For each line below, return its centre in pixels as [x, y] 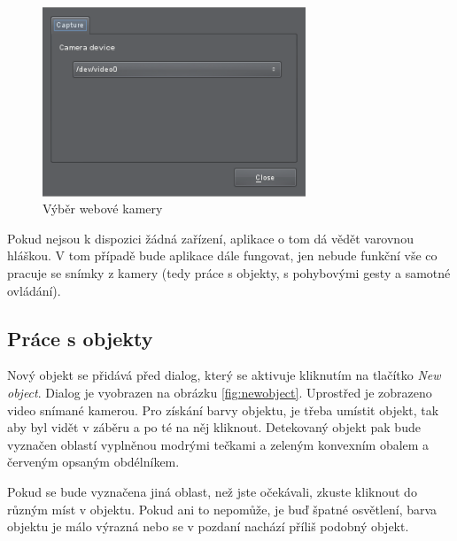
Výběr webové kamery [103, 209]
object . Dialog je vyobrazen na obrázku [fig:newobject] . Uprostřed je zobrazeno [220, 393]
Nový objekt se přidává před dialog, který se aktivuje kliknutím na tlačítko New [224, 375]
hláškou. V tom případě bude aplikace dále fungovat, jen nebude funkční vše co [222, 255]
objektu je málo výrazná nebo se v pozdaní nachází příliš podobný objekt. [208, 526]
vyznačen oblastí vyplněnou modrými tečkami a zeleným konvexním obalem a [218, 444]
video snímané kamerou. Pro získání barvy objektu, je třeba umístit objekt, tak [223, 410]
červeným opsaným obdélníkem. [93, 462]
